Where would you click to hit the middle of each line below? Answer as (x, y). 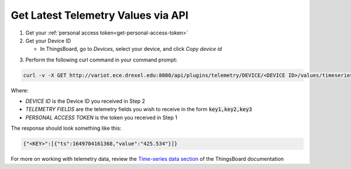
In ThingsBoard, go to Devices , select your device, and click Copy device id (131, 49)
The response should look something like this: (66, 128)
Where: (20, 90)
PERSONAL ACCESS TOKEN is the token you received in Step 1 (101, 118)
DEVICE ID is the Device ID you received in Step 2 (85, 101)
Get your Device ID (48, 40)
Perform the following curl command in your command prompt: (101, 60)
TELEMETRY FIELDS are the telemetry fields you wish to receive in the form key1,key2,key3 (139, 109)
